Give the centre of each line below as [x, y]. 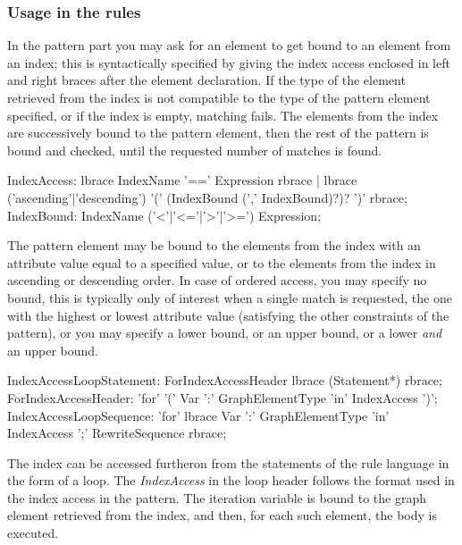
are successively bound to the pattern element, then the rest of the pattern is [218, 133]
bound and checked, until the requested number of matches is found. [195, 150]
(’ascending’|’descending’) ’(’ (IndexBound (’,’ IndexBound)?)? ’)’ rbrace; [207, 197]
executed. [33, 533]
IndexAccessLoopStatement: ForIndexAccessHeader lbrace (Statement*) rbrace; [225, 380]
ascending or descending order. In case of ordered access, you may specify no [217, 280]
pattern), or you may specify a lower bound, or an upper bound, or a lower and [225, 333]
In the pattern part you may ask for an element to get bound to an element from [229, 45]
